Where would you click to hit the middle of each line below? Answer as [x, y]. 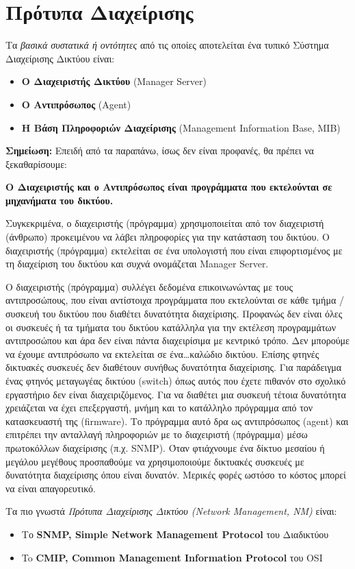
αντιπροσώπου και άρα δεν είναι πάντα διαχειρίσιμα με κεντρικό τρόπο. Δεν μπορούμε [177, 340]
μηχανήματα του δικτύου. [60, 200]
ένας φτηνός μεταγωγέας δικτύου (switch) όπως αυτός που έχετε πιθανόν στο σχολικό [176, 380]
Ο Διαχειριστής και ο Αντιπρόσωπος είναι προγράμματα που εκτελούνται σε [169, 187]
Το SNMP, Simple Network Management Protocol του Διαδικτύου [175, 534]
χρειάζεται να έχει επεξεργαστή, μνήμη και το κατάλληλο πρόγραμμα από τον [159, 408]
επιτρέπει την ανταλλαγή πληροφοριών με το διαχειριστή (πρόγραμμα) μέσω [157, 434]
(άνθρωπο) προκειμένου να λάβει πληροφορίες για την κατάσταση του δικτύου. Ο [168, 237]
